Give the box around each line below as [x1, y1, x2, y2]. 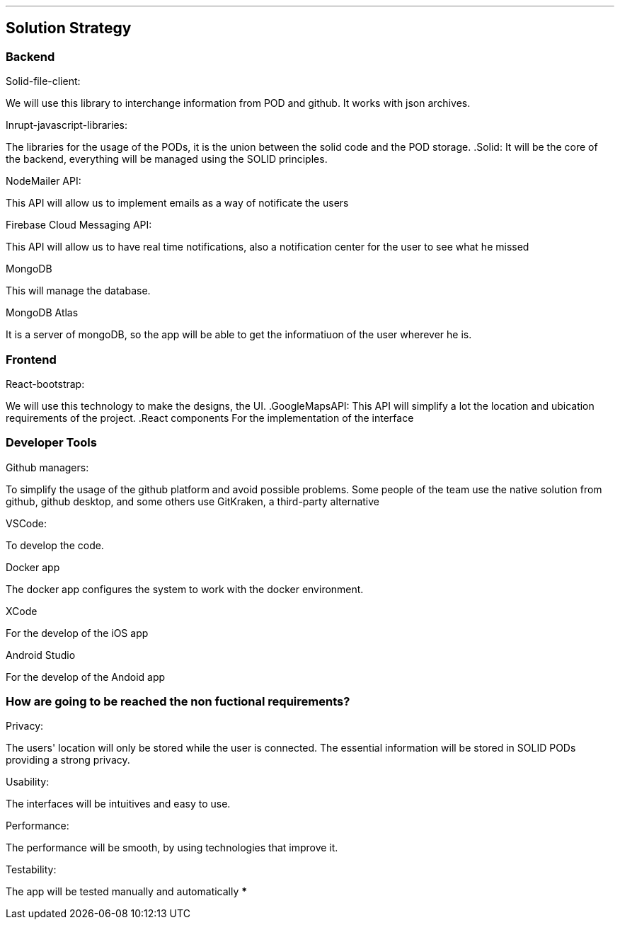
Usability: [6, 776, 50, 788]
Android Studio [6, 648, 76, 661]
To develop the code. [6, 539, 104, 551]
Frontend [6, 352, 57, 367]
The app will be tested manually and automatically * [6, 885, 248, 898]
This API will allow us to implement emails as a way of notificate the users [6, 197, 349, 209]
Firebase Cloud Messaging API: [6, 219, 152, 231]
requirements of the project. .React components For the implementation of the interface [6, 411, 414, 424]
